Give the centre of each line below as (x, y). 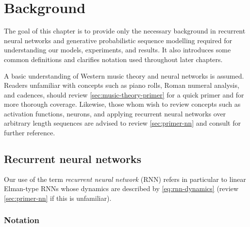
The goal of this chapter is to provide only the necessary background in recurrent (125, 31)
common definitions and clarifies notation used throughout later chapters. (113, 59)
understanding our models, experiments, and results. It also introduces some (117, 50)
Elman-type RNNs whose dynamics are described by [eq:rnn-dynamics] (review (121, 188)
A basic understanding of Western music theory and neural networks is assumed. (124, 75)
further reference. (30, 133)
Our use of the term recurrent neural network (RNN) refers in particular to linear (125, 179)
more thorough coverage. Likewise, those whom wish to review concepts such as (122, 104)
